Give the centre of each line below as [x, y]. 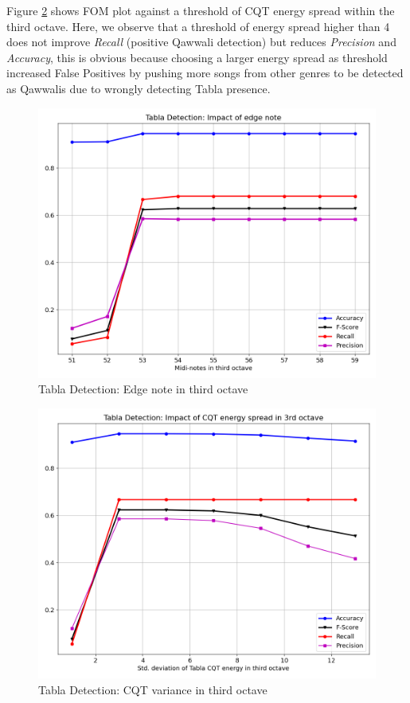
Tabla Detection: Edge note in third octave [143, 389]
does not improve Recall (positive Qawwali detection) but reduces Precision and [201, 42]
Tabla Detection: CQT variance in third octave [153, 689]
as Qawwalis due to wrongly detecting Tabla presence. [139, 88]
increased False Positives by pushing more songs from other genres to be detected [205, 73]
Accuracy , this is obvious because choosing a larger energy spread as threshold [197, 57]
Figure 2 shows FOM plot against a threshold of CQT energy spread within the [201, 10]
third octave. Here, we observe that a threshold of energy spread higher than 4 [198, 26]
